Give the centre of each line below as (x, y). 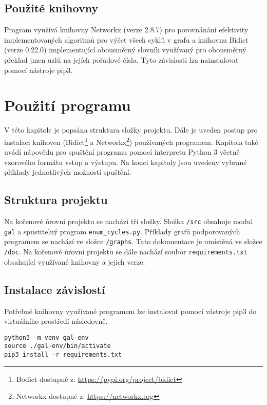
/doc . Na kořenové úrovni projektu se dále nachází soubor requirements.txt (126, 252)
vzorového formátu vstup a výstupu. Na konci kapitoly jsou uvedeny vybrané (126, 162)
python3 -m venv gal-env (46, 337)
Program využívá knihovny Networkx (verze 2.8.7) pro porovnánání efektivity (126, 30)
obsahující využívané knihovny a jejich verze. (75, 261)
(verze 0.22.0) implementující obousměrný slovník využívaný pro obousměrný (125, 50)
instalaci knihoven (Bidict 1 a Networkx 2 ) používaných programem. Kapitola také (131, 141)
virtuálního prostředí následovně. (56, 321)
